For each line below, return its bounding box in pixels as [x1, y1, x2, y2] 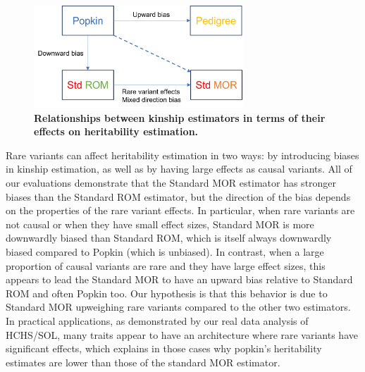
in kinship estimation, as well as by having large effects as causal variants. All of [6, 161, 352, 176]
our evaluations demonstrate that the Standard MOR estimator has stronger [6, 175, 337, 190]
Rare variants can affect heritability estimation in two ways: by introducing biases [6, 147, 359, 162]
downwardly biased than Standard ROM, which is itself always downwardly [6, 230, 332, 245]
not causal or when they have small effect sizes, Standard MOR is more [6, 216, 314, 231]
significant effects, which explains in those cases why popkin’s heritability [6, 341, 322, 356]
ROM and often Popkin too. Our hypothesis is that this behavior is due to [6, 285, 328, 300]
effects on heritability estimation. [34, 124, 199, 139]
